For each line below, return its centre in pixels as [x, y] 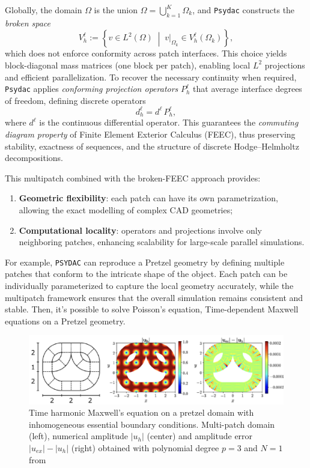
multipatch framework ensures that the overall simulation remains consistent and [154, 297]
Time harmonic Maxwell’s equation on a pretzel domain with [141, 412]
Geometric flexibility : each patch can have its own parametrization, [148, 198]
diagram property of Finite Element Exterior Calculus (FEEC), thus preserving [150, 134]
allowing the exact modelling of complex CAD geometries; [126, 209]
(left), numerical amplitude [78, 436]
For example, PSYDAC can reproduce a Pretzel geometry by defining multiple [145, 262]
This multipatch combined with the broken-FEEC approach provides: [133, 178]
